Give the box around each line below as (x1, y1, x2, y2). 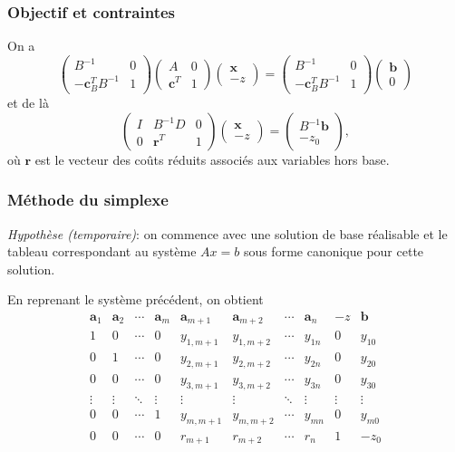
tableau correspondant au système (7, 242, 197, 261)
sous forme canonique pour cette (243, 242, 424, 261)
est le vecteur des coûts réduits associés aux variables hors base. (34, 149, 390, 168)
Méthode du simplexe (7, 188, 169, 211)
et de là (7, 93, 49, 112)
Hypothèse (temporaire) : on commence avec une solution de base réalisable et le (7, 224, 448, 243)
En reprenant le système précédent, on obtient (7, 290, 264, 309)
